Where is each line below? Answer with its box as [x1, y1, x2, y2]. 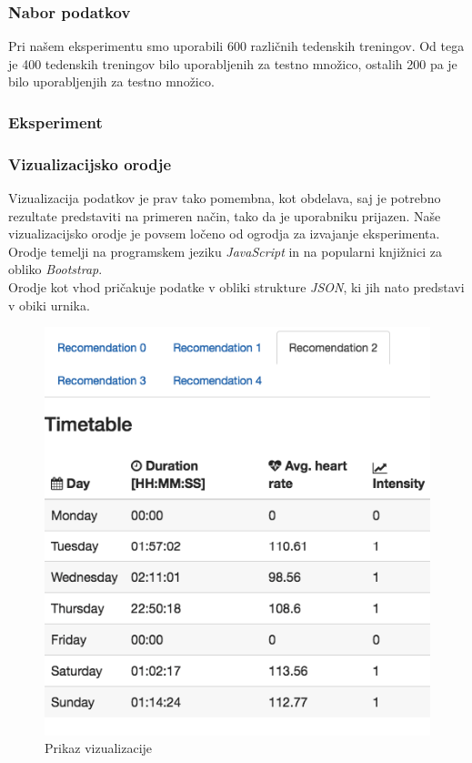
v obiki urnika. [8, 295, 90, 314]
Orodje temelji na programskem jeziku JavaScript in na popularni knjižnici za [8, 241, 442, 260]
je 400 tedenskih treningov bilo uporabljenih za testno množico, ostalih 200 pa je [8, 54, 457, 73]
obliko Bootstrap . [8, 259, 103, 279]
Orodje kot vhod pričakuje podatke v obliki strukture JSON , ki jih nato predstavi [8, 278, 465, 297]
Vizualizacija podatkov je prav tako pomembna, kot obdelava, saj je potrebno [8, 188, 441, 208]
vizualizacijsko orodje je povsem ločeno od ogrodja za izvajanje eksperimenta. [8, 224, 440, 243]
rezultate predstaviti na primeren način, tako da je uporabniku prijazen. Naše [8, 206, 441, 225]
